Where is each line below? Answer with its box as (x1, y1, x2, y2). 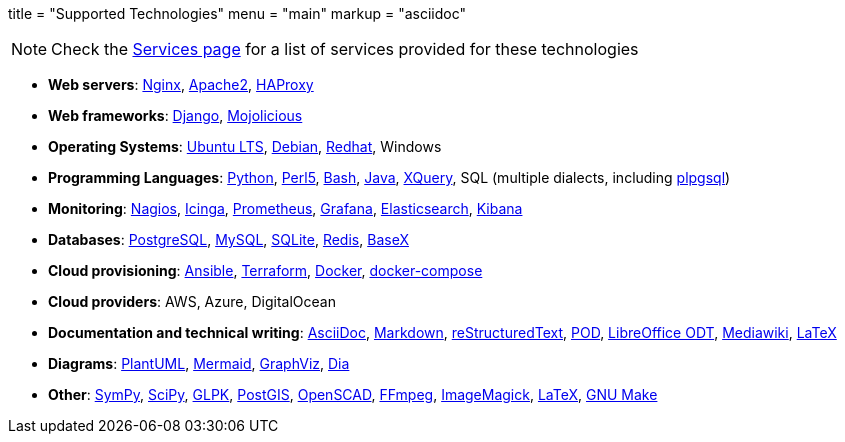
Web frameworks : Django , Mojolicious (48, 107, 303, 124)
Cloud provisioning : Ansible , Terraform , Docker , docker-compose (48, 262, 483, 279)
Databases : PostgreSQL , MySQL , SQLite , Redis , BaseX (48, 231, 409, 248)
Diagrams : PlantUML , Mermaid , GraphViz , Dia (48, 355, 350, 372)
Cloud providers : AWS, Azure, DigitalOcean (48, 293, 336, 310)
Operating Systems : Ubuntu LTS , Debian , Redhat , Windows (48, 138, 442, 155)
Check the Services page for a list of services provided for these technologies (51, 39, 639, 59)
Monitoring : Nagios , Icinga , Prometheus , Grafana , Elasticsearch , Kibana (48, 200, 523, 217)
